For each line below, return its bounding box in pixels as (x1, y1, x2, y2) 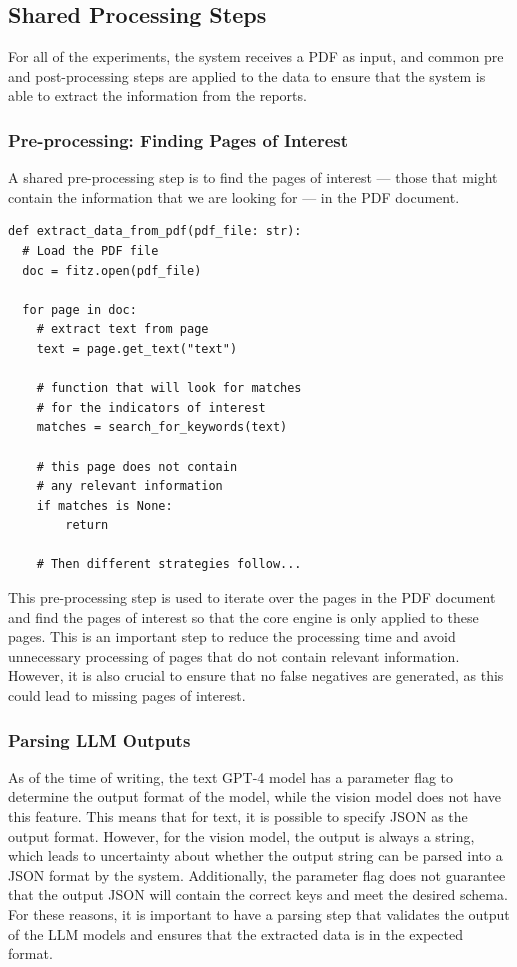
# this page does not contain (36, 459, 238, 474)
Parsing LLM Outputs (8, 727, 191, 752)
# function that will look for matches (36, 381, 302, 396)
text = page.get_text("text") (36, 341, 238, 356)
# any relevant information (36, 479, 223, 494)
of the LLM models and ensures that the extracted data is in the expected (8, 923, 463, 944)
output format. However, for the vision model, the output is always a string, (8, 825, 475, 846)
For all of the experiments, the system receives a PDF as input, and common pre (8, 46, 504, 67)
